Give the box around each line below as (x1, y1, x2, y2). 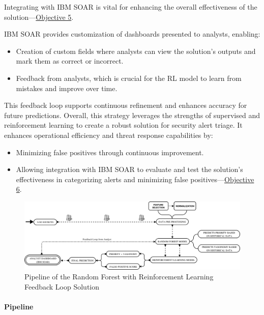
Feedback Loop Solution (24, 281, 100, 292)
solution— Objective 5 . (4, 11, 74, 22)
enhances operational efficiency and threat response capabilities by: (4, 129, 213, 140)
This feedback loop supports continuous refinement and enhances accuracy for (4, 100, 247, 110)
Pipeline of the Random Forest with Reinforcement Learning (24, 271, 214, 282)
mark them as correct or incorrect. (16, 55, 124, 66)
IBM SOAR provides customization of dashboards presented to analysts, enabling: (4, 28, 260, 39)
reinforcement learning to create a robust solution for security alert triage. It (4, 120, 243, 130)
